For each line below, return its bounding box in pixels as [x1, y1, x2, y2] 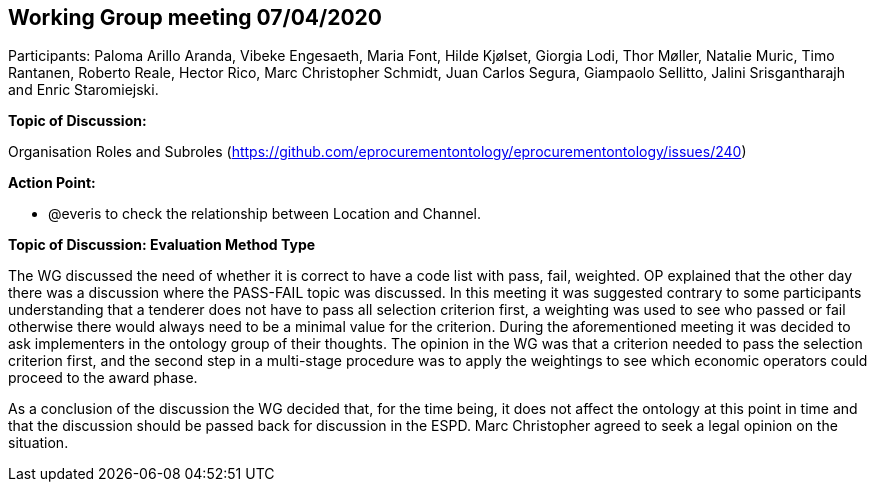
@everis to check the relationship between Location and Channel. [48, 205, 482, 223]
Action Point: [8, 174, 96, 192]
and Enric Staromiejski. [8, 81, 159, 99]
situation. [8, 434, 69, 452]
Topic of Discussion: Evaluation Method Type [8, 236, 316, 254]
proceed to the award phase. [8, 369, 198, 387]
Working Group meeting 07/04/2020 [8, 5, 382, 30]
